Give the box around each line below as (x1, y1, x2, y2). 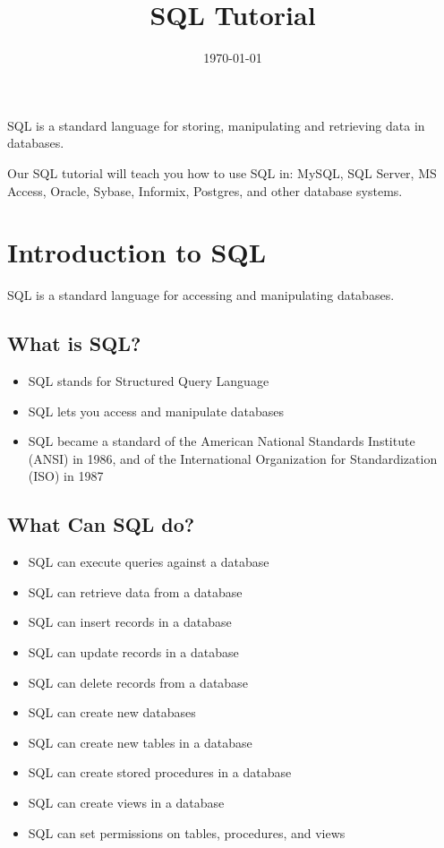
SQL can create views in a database (28, 792, 225, 811)
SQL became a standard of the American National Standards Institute (28, 432, 415, 450)
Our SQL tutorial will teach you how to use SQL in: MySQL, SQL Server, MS (7, 163, 437, 182)
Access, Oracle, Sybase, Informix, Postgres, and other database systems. (7, 181, 403, 200)
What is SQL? (7, 330, 141, 357)
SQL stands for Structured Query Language (28, 372, 269, 390)
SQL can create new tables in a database (28, 732, 252, 751)
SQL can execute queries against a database (28, 552, 269, 571)
